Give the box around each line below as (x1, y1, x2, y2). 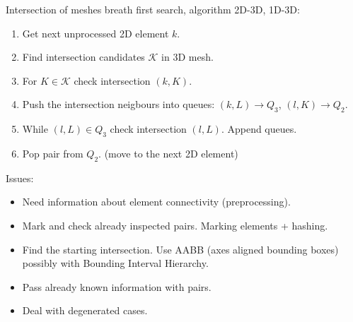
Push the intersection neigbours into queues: (22, 97, 215, 112)
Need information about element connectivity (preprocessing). (22, 194, 291, 209)
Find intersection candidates (22, 49, 145, 64)
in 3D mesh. (161, 49, 214, 64)
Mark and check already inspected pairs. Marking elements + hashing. (22, 217, 328, 232)
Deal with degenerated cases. (22, 303, 148, 318)
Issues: (6, 170, 34, 185)
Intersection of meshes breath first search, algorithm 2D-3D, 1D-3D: (6, 2, 300, 16)
